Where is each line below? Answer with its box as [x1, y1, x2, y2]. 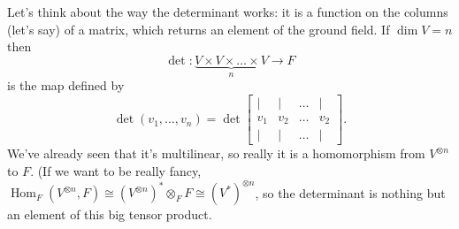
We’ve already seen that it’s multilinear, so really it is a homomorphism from [7, 144, 425, 163]
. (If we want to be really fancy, [30, 161, 202, 179]
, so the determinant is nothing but [255, 183, 446, 202]
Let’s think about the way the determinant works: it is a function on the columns [7, 3, 448, 20]
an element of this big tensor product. [7, 205, 212, 224]
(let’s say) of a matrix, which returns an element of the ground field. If [7, 19, 390, 38]
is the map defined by [7, 76, 125, 95]
